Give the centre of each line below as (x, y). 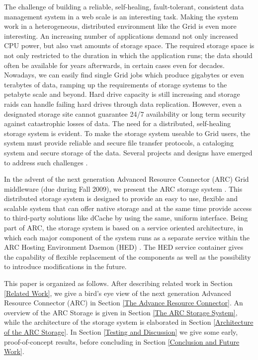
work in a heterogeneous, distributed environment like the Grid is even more (120, 26)
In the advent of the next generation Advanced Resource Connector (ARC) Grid (127, 179)
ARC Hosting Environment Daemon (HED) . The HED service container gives (124, 247)
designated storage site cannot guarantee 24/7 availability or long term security (125, 113)
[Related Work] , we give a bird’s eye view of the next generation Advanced (118, 293)
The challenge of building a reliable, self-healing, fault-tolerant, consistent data (124, 6)
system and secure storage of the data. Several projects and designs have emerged (128, 152)
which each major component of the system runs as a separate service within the (127, 237)
